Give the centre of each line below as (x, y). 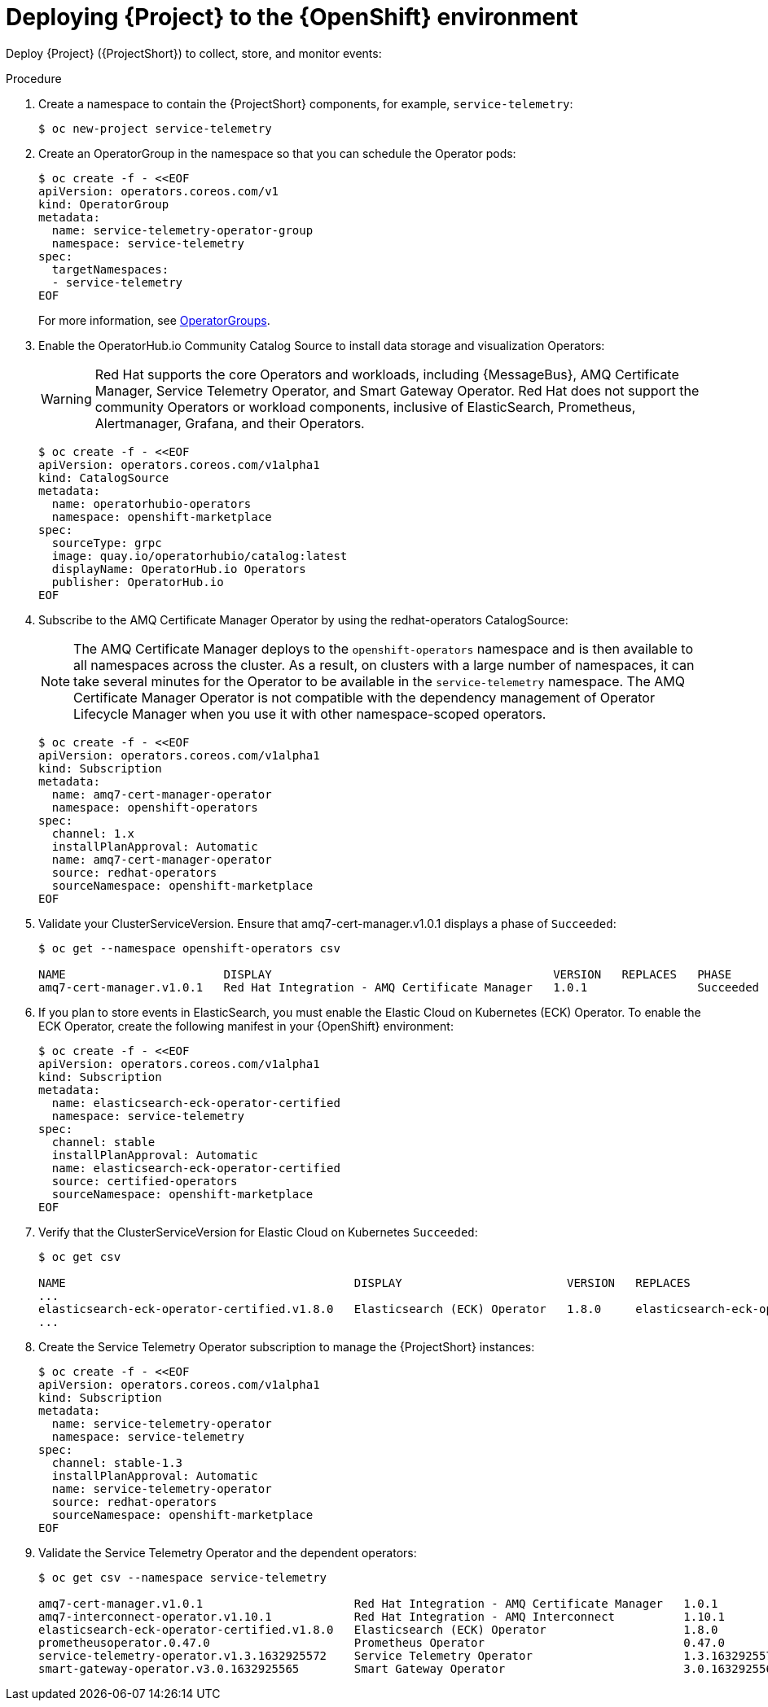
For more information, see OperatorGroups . (154, 320)
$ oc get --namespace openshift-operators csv (189, 948)
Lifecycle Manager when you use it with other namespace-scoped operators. (310, 713)
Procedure (34, 78)
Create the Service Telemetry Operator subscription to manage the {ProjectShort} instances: (287, 1346)
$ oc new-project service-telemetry (155, 128)
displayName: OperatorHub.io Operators (179, 569)
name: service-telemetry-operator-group (182, 230)
